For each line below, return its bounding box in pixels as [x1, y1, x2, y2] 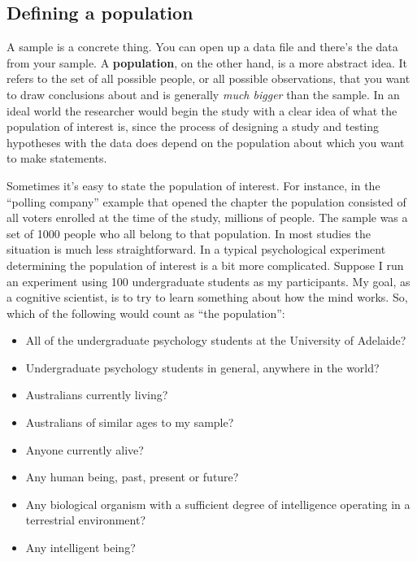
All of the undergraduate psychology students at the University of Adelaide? [25, 332, 406, 349]
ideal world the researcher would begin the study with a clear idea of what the [7, 102, 397, 119]
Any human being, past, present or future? [25, 468, 239, 485]
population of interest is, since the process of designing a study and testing [7, 118, 380, 135]
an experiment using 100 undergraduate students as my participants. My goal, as [7, 272, 410, 289]
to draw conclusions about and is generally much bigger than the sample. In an [7, 85, 400, 102]
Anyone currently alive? [25, 441, 144, 458]
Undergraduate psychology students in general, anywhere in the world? [25, 359, 380, 376]
